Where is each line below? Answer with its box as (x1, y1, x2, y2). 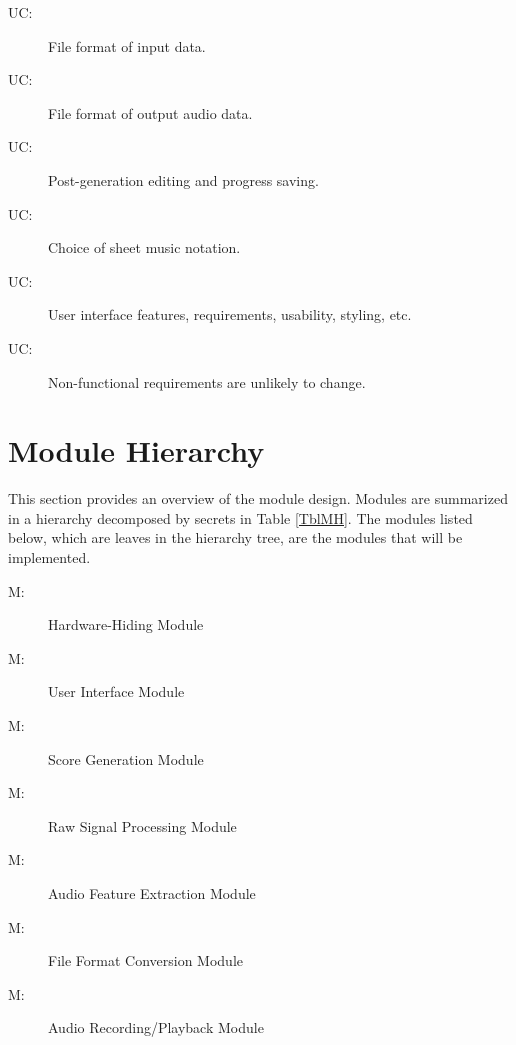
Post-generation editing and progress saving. (48, 169, 319, 190)
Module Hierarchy (8, 430, 265, 471)
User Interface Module (48, 681, 185, 702)
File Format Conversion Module (48, 950, 244, 971)
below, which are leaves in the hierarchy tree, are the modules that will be (8, 527, 463, 548)
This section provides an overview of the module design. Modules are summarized (8, 488, 508, 509)
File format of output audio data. (48, 102, 253, 123)
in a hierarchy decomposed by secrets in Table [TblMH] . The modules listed (8, 507, 473, 528)
